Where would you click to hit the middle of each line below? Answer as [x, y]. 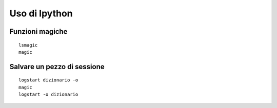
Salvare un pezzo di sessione [57, 67]
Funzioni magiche [38, 31]
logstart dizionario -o [48, 80]
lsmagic [28, 45]
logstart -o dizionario [48, 94]
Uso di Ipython [41, 13]
